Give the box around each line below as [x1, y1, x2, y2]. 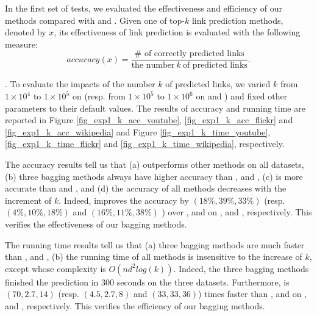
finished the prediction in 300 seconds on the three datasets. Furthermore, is [5, 275, 290, 288]
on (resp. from [72, 90, 126, 102]
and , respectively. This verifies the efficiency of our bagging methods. [5, 299, 265, 312]
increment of [5, 193, 52, 206]
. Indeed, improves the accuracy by [59, 193, 189, 206]
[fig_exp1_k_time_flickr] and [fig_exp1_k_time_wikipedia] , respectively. [5, 137, 285, 150]
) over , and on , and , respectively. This [162, 206, 312, 218]
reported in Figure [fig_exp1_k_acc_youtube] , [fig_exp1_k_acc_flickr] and [5, 113, 293, 126]
